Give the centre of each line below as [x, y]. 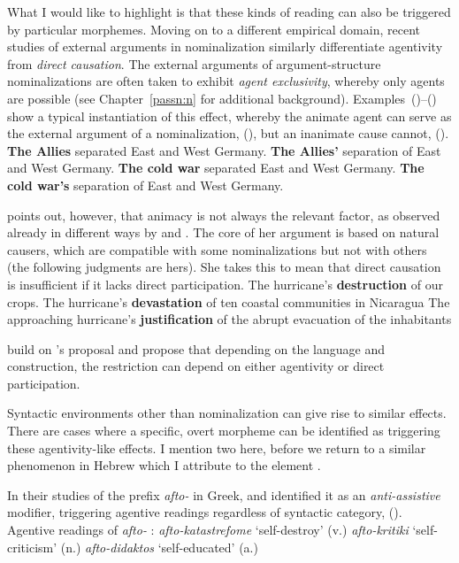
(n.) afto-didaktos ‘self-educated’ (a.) [159, 547]
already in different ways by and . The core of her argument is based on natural [223, 232]
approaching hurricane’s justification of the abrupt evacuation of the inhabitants [229, 319]
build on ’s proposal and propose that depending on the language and [196, 348]
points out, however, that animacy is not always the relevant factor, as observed [224, 215]
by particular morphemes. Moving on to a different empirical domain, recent [214, 29]
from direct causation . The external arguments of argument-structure [194, 63]
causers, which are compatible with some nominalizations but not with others [217, 249]
